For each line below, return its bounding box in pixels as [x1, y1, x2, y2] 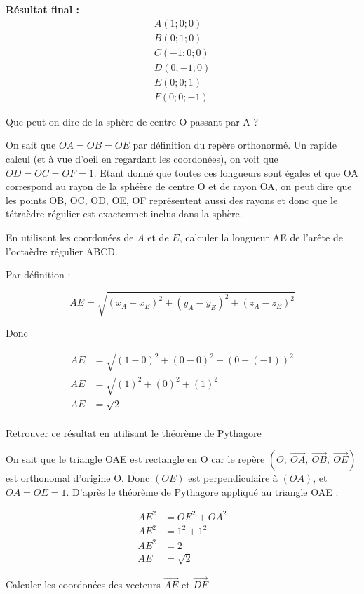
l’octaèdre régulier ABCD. [6, 243, 118, 258]
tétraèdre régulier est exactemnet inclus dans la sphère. [6, 206, 243, 221]
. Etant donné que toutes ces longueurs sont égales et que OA [93, 165, 358, 180]
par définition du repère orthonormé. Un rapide [133, 137, 337, 152]
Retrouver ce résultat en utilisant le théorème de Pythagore [6, 425, 262, 440]
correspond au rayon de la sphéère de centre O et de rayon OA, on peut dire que [6, 179, 352, 194]
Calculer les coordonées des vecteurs [6, 576, 161, 591]
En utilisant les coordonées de [6, 229, 134, 244]
